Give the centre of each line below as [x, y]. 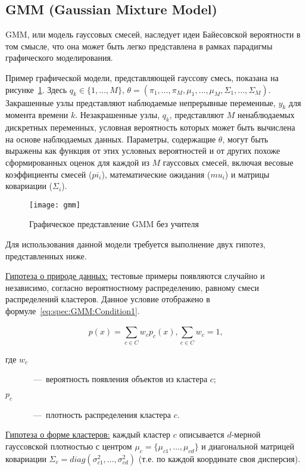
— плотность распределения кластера [102, 414]
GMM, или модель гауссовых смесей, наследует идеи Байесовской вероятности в [153, 34]
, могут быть [245, 139]
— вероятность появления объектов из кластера [120, 379]
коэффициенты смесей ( [49, 174]
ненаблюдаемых [266, 115]
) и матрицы [247, 174]
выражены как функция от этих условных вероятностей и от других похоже [143, 151]
